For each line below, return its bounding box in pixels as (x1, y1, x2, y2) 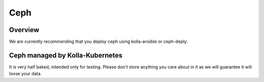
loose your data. (9, 71, 42, 77)
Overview (9, 26, 40, 34)
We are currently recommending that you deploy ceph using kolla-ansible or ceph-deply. (9, 39, 188, 45)
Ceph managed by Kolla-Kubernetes (9, 51, 123, 59)
